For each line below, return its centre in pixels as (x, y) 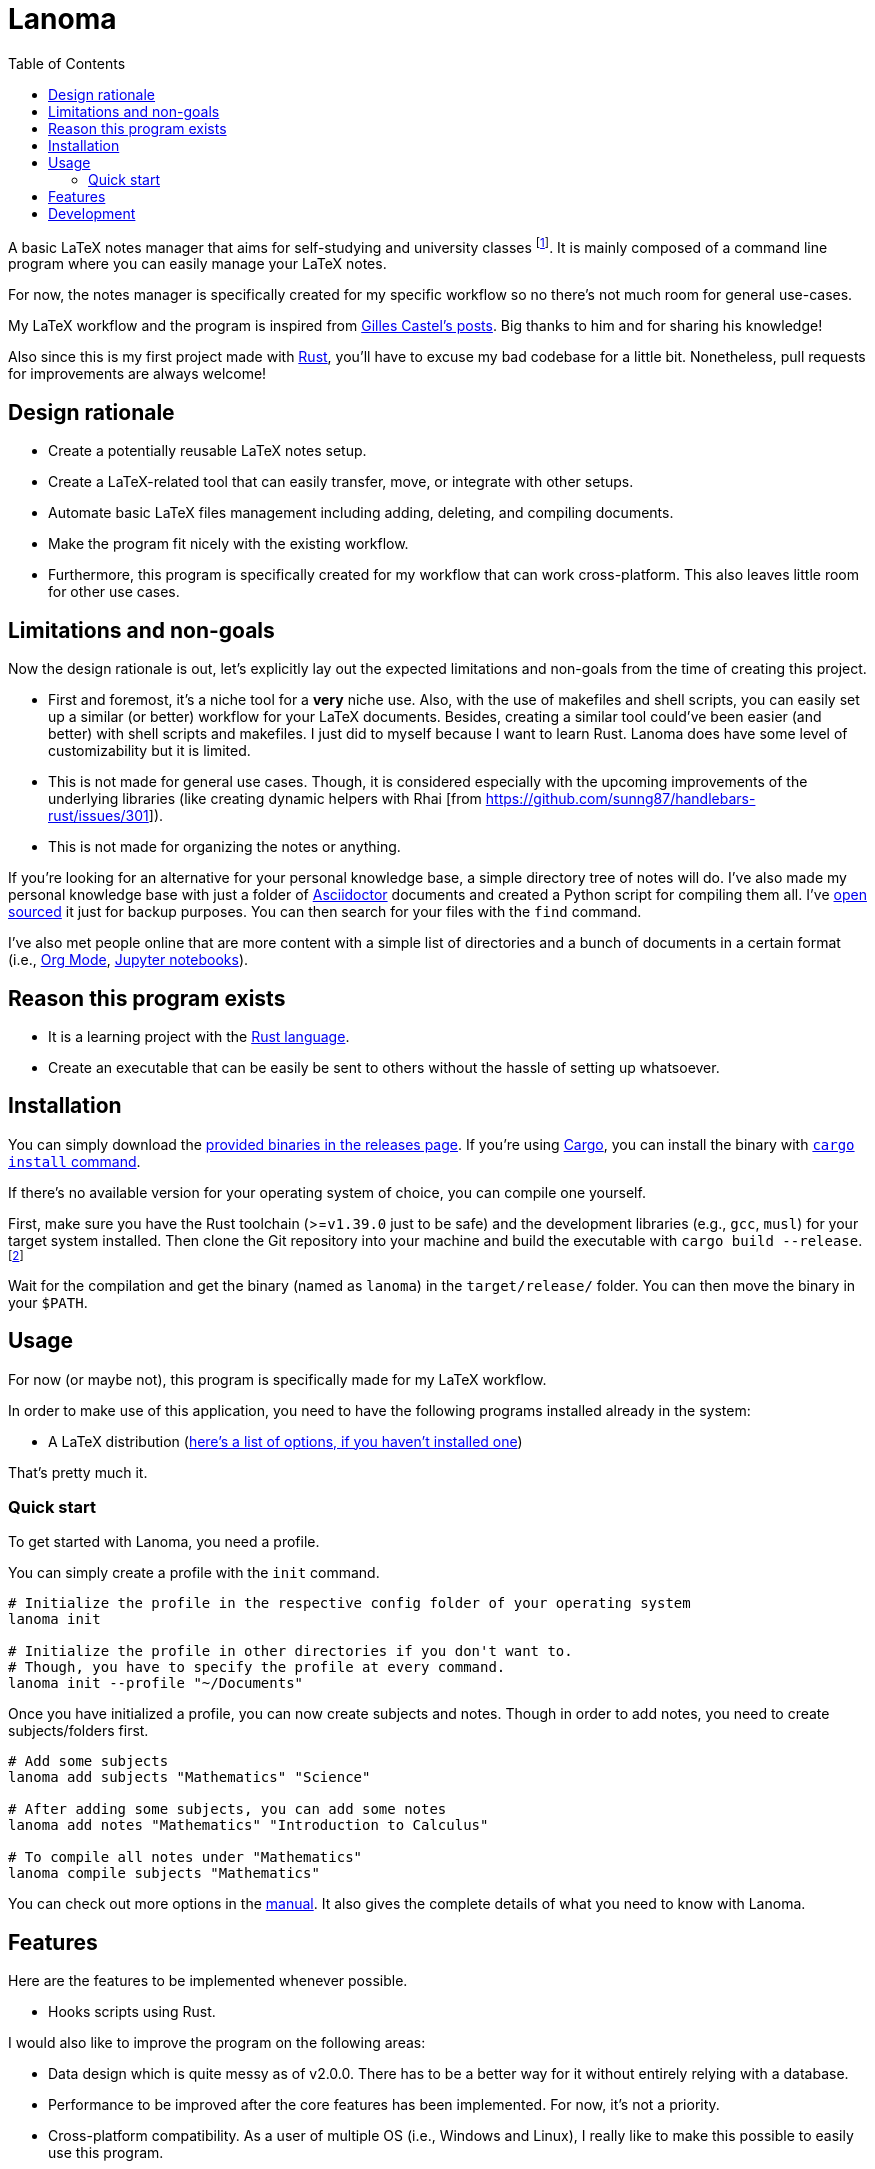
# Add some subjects (88, 1761)
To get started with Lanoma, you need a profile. (164, 1542)
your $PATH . (48, 1302)
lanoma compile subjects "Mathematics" (164, 1873)
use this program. (106, 2153)
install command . (74, 1161)
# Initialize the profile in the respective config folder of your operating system (349, 1603)
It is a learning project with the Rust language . (199, 1036)
